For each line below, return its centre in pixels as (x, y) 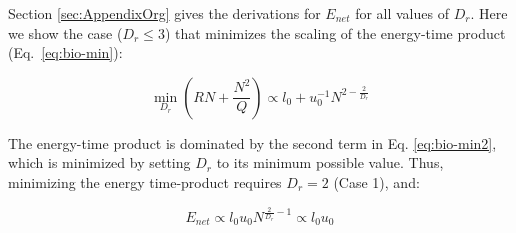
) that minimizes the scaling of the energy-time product (335, 32)
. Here (489, 13)
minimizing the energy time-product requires (145, 181)
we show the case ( (65, 32)
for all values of (402, 13)
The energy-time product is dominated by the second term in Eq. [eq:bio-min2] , (252, 142)
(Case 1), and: (376, 181)
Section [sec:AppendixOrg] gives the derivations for (164, 13)
